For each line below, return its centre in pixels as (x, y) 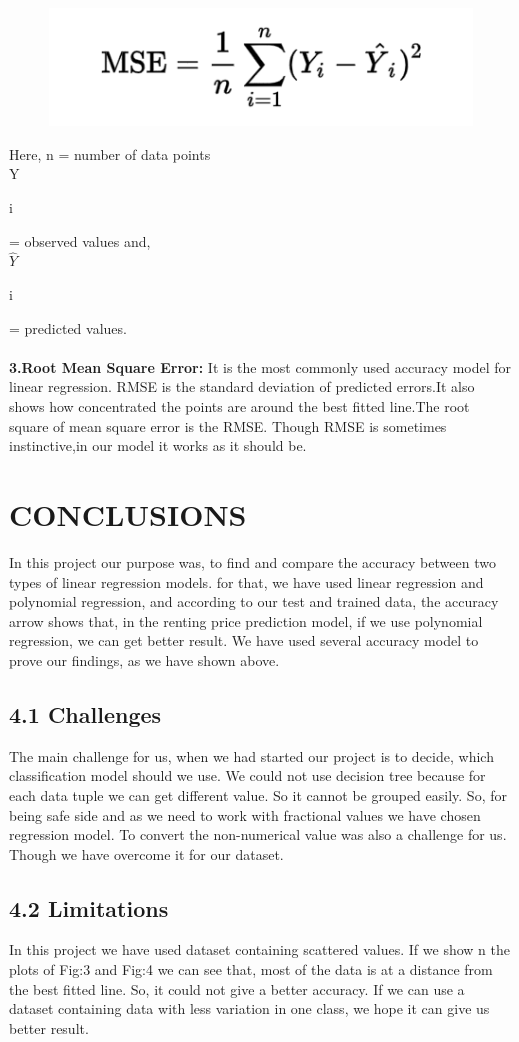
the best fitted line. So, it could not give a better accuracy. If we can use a (237, 988)
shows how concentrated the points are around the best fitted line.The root (239, 406)
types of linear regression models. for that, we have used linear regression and (246, 581)
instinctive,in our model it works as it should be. (158, 445)
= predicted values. (68, 327)
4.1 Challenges (85, 713)
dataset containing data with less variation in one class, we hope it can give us (249, 1008)
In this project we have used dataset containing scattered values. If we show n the (259, 949)
